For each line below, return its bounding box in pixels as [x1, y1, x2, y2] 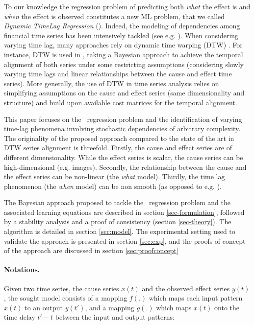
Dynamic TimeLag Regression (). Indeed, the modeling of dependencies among [4, 21, 240, 31]
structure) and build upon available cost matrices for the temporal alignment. [4, 97, 237, 107]
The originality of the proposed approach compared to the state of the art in [4, 133, 234, 143]
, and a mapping [85, 302, 134, 312]
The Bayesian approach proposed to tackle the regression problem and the [4, 197, 230, 208]
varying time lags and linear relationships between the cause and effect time [4, 69, 232, 79]
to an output [25, 302, 63, 312]
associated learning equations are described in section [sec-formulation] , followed [4, 207, 245, 217]
